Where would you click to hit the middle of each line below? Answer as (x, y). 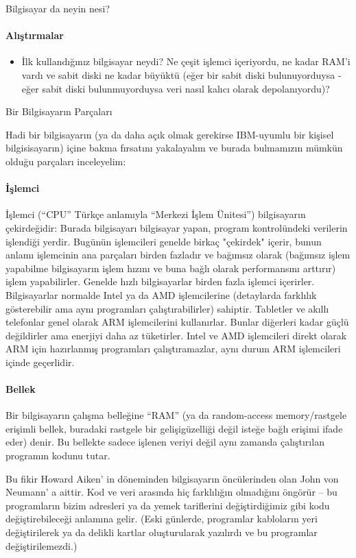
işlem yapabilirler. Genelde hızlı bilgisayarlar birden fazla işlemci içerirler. (160, 281)
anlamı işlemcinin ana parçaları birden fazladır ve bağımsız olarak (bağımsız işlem (178, 255)
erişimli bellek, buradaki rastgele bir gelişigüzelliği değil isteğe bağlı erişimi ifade (174, 428)
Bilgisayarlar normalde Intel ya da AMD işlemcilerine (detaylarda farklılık (161, 294)
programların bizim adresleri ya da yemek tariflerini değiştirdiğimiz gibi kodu (168, 505)
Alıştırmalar (35, 35)
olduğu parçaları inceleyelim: (66, 161)
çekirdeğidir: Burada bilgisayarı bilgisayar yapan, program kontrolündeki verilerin (177, 227)
